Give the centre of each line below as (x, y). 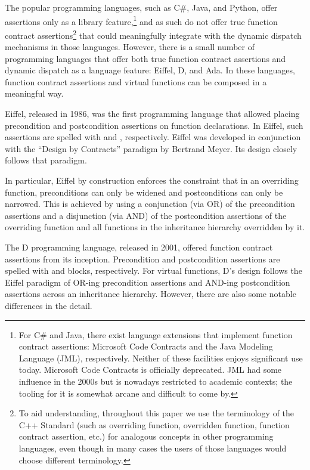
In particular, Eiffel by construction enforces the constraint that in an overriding (152, 180)
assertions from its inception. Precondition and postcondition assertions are (142, 259)
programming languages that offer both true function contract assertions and (145, 58)
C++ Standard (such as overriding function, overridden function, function (154, 424)
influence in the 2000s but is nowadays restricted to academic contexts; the (156, 381)
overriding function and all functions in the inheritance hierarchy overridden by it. (155, 227)
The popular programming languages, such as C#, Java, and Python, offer (141, 7)
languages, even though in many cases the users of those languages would (153, 448)
